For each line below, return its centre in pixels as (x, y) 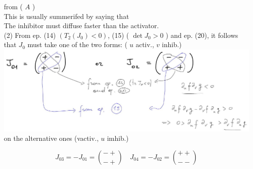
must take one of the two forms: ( (77, 44)
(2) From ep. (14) (30, 35)
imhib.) (118, 138)
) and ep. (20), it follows (202, 35)
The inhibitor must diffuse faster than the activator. (81, 25)
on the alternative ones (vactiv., (51, 138)
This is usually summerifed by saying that (67, 16)
